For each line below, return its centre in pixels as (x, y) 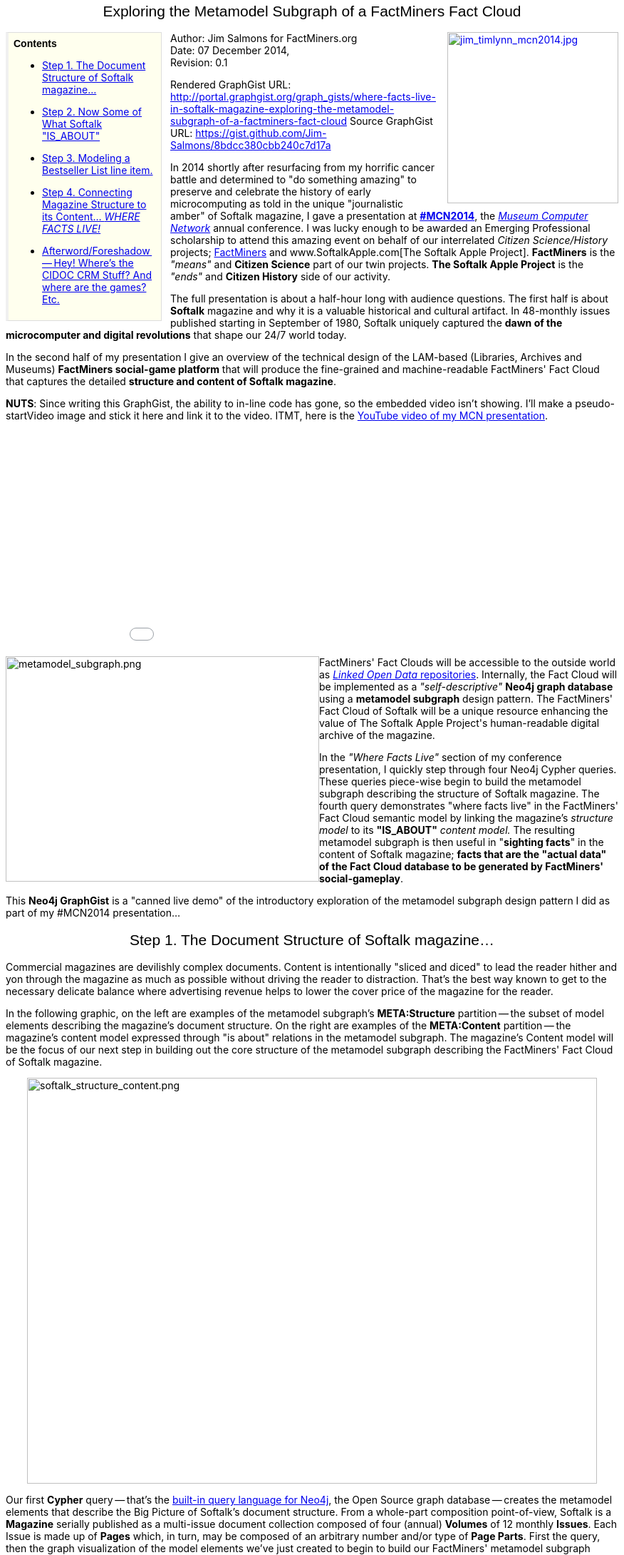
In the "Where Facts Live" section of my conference (441, 758)
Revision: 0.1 (199, 63)
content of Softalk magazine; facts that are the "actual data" (463, 855)
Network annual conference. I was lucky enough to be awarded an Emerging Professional (380, 228)
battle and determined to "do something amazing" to (293, 180)
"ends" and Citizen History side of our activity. (280, 277)
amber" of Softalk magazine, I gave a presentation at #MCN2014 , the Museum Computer (379, 216)
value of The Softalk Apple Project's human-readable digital (459, 723)
